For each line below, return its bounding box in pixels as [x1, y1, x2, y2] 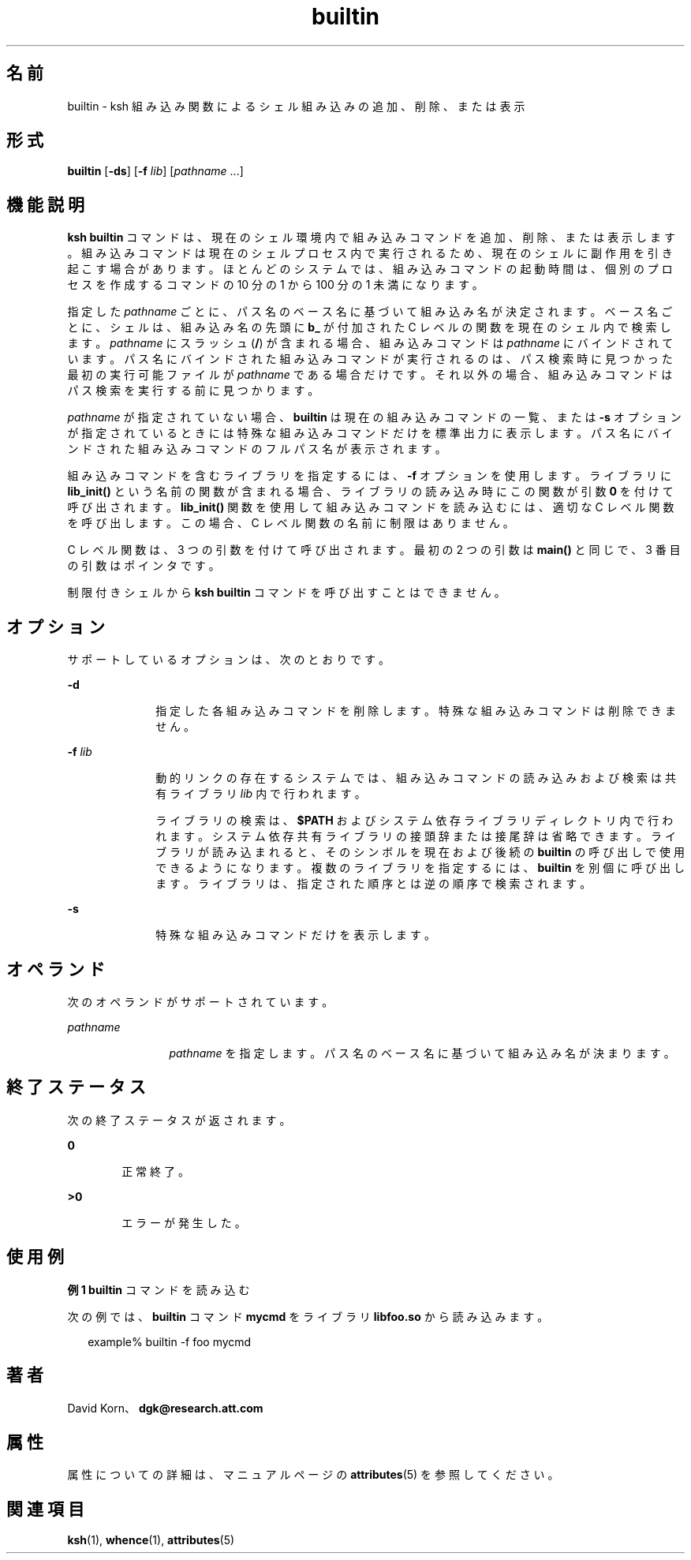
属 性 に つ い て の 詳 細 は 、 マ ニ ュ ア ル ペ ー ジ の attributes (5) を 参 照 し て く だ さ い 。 [67, 1468, 559, 1482]
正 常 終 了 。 [121, 1164, 189, 1178]
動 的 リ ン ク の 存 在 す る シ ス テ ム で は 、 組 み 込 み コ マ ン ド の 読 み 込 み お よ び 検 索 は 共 [155, 771, 676, 785]
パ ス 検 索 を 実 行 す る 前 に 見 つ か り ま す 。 [67, 383, 319, 398]
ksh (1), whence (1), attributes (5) [67, 1533, 235, 1547]
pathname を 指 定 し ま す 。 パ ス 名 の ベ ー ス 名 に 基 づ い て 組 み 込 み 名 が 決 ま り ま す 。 [169, 1046, 675, 1060]
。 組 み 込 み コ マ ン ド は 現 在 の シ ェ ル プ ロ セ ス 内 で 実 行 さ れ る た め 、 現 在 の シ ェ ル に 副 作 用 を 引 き [67, 246, 673, 260]
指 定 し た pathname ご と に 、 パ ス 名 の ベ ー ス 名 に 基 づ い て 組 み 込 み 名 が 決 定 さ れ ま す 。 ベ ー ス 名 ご [67, 305, 673, 319]
